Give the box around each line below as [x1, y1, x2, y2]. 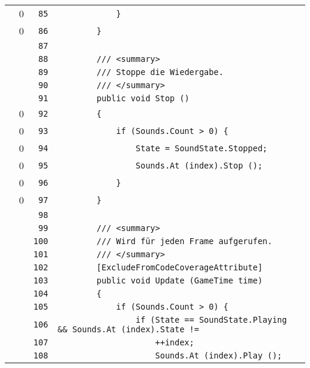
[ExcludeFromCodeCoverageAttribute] [97, 263, 263, 272]
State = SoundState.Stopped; [135, 143, 268, 153]
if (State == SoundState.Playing [135, 315, 287, 325]
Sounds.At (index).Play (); [155, 351, 283, 360]
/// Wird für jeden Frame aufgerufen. [97, 236, 272, 246]
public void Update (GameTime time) [97, 276, 263, 285]
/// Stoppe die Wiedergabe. [97, 67, 224, 77]
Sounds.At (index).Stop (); [135, 160, 263, 170]
